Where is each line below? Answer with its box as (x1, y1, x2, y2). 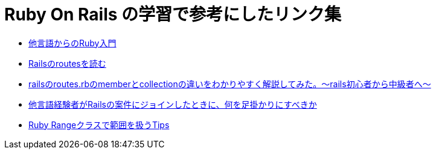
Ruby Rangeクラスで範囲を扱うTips (28, 119, 170, 130)
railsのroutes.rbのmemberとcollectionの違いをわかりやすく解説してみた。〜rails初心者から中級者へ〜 (28, 78, 431, 89)
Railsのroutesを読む (28, 58, 106, 69)
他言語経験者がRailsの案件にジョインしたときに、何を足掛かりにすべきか (28, 99, 317, 109)
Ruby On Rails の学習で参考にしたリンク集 (4, 4, 342, 25)
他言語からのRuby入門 (28, 37, 117, 48)
